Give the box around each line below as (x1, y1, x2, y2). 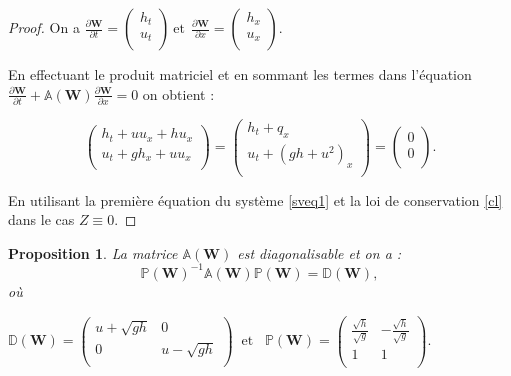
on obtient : (142, 83, 215, 104)
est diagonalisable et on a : (237, 242, 402, 263)
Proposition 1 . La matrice (8, 242, 178, 263)
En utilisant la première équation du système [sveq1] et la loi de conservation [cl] (8, 189, 503, 210)
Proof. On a (8, 17, 80, 37)
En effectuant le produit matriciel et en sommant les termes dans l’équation (8, 64, 472, 84)
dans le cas (8, 209, 75, 230)
